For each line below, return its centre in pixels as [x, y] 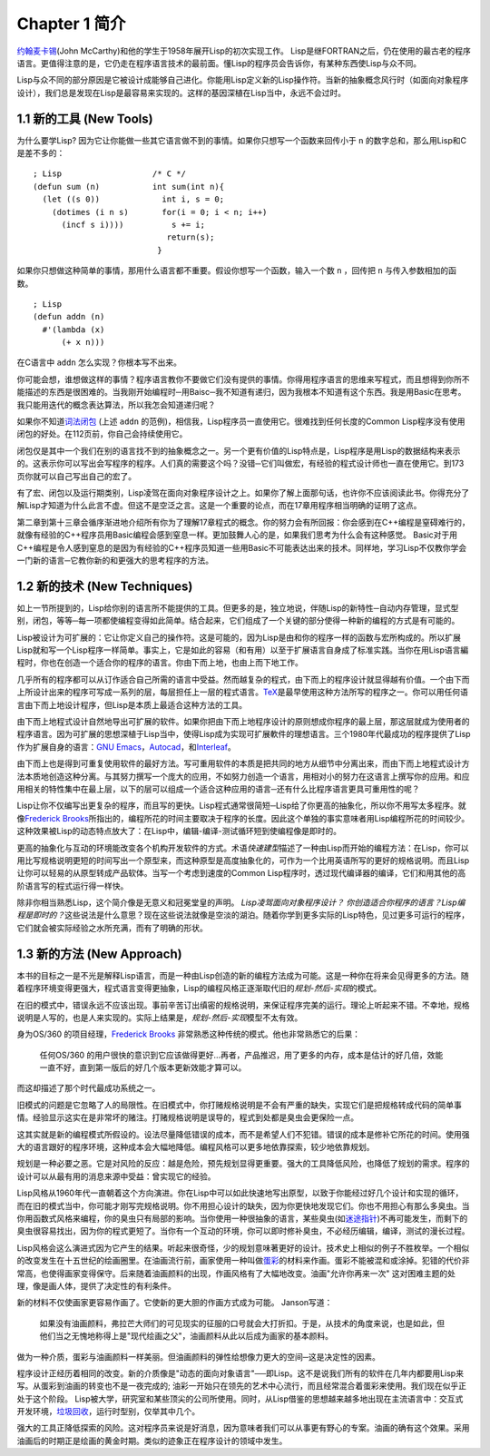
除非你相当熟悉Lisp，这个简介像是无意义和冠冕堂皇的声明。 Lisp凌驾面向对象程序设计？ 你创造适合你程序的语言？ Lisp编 [241, 902]
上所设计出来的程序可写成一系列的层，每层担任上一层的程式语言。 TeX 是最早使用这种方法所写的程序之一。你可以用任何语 [243, 692]
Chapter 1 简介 [71, 24]
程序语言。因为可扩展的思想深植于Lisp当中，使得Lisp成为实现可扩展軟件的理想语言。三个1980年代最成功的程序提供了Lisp [244, 734]
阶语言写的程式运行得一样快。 [73, 886]
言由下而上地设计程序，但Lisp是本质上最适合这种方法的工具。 [132, 704]
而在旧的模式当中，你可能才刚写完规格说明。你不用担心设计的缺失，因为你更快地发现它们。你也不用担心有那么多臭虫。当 [243, 1205]
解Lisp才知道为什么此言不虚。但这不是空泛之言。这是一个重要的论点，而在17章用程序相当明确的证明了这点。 [219, 506]
